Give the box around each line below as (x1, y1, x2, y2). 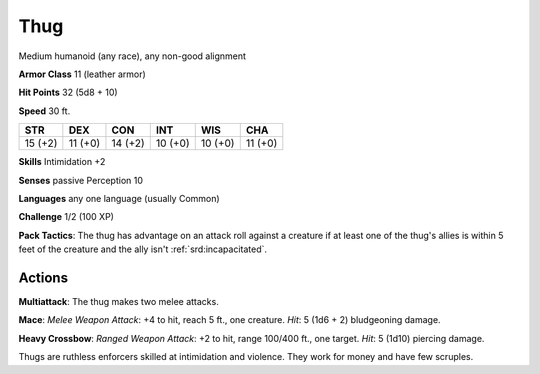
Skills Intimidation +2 (18, 156, 106, 168)
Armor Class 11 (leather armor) (18, 68, 147, 80)
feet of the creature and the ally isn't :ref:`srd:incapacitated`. (18, 243, 268, 255)
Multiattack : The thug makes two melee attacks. (18, 295, 219, 307)
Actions (18, 269, 69, 286)
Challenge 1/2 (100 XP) (18, 211, 115, 223)
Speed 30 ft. (18, 105, 71, 117)
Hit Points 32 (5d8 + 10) (18, 86, 119, 99)
